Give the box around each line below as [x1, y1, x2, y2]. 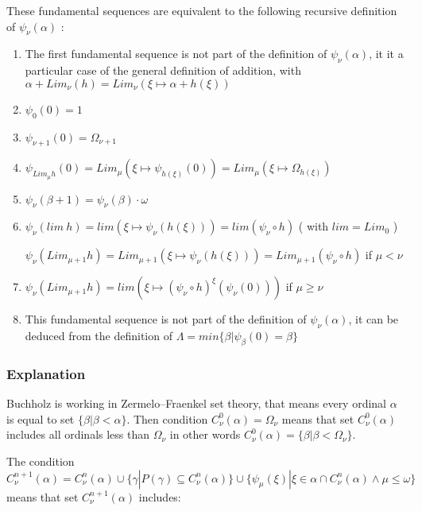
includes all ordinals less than [6, 426, 150, 443]
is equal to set [6, 410, 75, 427]
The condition [6, 452, 75, 469]
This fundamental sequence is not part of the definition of [25, 311, 307, 327]
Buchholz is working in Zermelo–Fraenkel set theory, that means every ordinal [6, 395, 387, 412]
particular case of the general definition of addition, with [25, 62, 301, 79]
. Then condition [126, 410, 208, 427]
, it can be [348, 311, 399, 327]
